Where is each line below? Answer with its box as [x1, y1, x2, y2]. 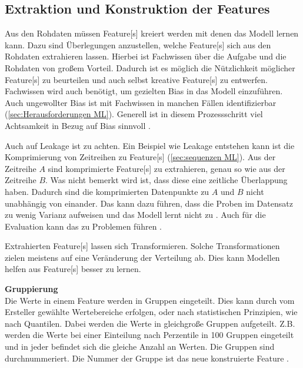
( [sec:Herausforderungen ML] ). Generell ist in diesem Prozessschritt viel [5, 108, 263, 120]
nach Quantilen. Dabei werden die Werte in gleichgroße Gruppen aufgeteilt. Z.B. [5, 317, 295, 329]
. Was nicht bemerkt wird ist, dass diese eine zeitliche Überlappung [45, 174, 288, 186]
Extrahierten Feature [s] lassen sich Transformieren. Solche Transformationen [5, 240, 280, 252]
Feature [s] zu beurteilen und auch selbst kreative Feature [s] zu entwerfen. [5, 73, 268, 85]
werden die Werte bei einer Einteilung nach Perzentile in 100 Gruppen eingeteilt [5, 329, 294, 341]
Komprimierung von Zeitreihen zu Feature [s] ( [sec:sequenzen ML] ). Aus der [5, 151, 276, 163]
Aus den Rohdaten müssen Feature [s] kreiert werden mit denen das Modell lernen [5, 27, 299, 39]
